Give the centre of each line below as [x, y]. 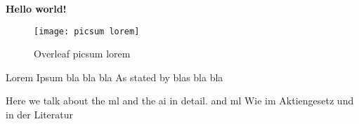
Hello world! [36, 8]
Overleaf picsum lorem [82, 54]
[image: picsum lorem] [87, 31]
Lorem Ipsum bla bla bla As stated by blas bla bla [115, 77]
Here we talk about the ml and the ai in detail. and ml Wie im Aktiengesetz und [180, 101]
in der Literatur [39, 115]
